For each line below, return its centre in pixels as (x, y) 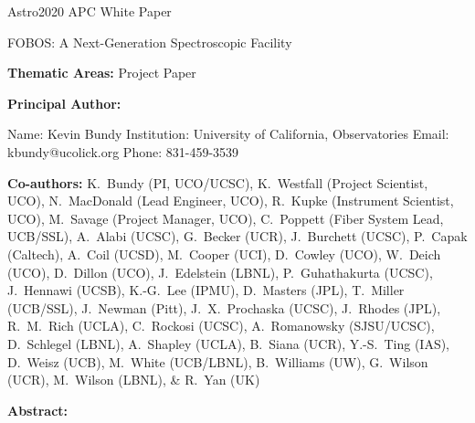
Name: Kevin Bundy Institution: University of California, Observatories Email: (228, 134)
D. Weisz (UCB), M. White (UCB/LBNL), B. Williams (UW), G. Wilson (218, 361)
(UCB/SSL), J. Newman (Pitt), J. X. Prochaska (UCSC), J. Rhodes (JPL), (224, 307)
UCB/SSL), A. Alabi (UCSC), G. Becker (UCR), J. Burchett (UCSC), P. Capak (237, 236)
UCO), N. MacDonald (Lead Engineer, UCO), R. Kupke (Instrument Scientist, (231, 201)
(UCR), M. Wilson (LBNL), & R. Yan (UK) (134, 380)
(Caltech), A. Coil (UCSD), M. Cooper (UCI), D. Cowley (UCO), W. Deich (224, 254)
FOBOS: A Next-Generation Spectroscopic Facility (150, 42)
